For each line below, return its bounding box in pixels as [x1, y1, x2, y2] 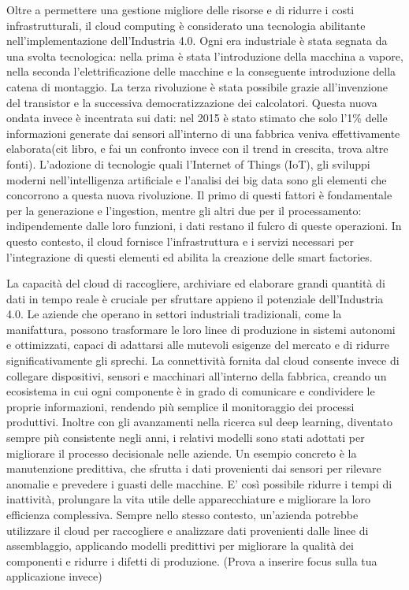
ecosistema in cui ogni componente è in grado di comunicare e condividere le [6, 383, 375, 399]
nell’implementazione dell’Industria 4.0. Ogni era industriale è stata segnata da [6, 32, 388, 49]
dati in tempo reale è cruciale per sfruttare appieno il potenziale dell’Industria [6, 290, 384, 306]
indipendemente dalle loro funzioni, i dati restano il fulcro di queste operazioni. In [6, 217, 402, 234]
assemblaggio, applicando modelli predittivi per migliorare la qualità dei [6, 537, 354, 554]
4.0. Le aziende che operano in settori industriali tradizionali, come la [6, 306, 342, 322]
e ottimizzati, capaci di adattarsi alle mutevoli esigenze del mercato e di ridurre [6, 336, 390, 353]
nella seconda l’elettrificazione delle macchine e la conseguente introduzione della [6, 63, 396, 80]
